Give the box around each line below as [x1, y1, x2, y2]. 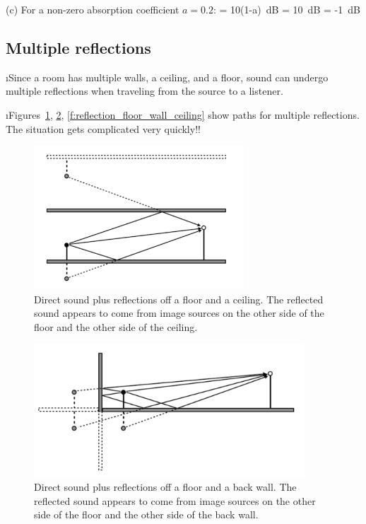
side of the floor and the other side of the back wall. [34, 507, 259, 522]
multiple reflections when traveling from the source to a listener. [6, 83, 283, 98]
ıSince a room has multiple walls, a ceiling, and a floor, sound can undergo [6, 69, 329, 84]
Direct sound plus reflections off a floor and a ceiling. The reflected [34, 291, 324, 306]
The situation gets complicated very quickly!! [6, 121, 201, 136]
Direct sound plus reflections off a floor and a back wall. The [34, 479, 297, 494]
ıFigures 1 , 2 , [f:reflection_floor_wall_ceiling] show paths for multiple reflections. [6, 107, 360, 122]
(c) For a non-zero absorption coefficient [6, 2, 179, 16]
